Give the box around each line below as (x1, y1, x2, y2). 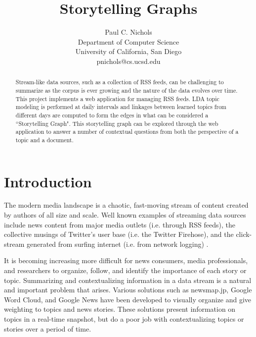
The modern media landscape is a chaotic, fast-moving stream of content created (4, 200, 249, 210)
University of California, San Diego (75, 46, 182, 56)
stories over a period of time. (4, 323, 91, 334)
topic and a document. (15, 135, 74, 144)
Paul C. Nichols (105, 27, 152, 37)
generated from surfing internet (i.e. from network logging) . (26, 238, 209, 249)
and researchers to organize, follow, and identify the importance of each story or (4, 265, 247, 276)
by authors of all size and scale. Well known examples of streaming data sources (4, 210, 246, 220)
